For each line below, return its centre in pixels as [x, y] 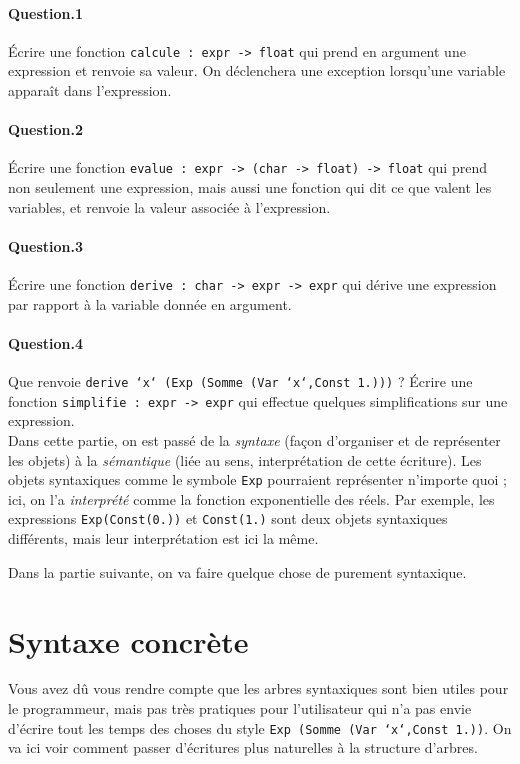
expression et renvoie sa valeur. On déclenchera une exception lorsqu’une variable [257, 70]
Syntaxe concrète [128, 640]
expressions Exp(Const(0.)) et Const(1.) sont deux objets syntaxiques [228, 518]
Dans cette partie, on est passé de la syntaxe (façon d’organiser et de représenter [254, 440]
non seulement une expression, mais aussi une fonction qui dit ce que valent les [250, 187]
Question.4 [46, 342]
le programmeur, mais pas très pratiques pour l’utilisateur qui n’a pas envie [240, 708]
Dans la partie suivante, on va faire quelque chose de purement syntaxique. [237, 571]
